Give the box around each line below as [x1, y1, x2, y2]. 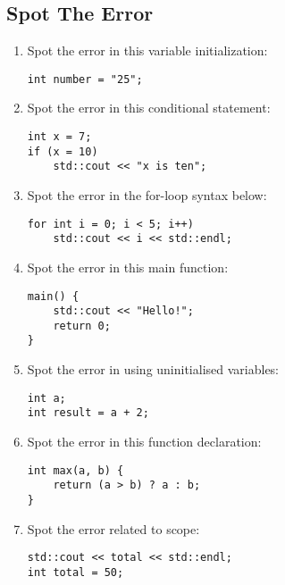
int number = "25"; [27, 72, 143, 86]
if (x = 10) [27, 145, 98, 158]
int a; [27, 391, 66, 405]
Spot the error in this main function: [27, 257, 229, 276]
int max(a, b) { [27, 464, 124, 477]
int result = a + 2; [27, 406, 149, 420]
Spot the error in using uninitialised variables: [27, 360, 280, 379]
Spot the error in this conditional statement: [27, 98, 271, 117]
